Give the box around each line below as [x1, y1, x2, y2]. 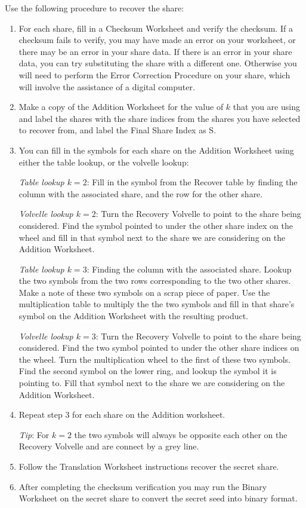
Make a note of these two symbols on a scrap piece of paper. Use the [18, 286, 270, 298]
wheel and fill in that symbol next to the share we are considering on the [18, 231, 286, 243]
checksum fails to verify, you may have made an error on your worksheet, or [18, 33, 296, 46]
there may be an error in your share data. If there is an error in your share [18, 45, 292, 57]
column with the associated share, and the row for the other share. [18, 187, 263, 200]
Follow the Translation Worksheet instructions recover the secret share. [18, 460, 279, 472]
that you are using [233, 100, 300, 113]
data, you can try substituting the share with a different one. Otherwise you [18, 57, 297, 69]
